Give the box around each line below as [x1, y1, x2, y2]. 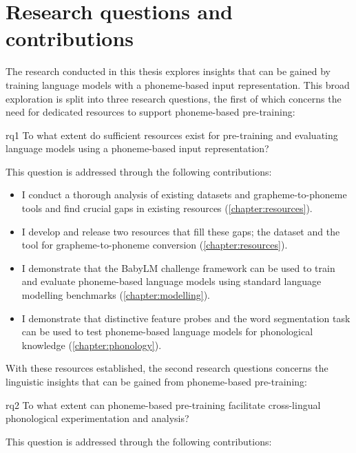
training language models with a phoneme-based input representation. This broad [6, 77, 350, 92]
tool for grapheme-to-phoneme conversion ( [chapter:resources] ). [21, 238, 288, 252]
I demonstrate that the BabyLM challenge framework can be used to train [21, 260, 335, 275]
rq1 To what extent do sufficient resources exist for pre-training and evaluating [6, 127, 338, 142]
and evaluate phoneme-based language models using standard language [21, 274, 322, 288]
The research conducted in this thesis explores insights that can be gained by [6, 64, 331, 78]
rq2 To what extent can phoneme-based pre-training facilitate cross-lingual [6, 397, 321, 412]
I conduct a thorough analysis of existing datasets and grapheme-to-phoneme [21, 187, 347, 202]
